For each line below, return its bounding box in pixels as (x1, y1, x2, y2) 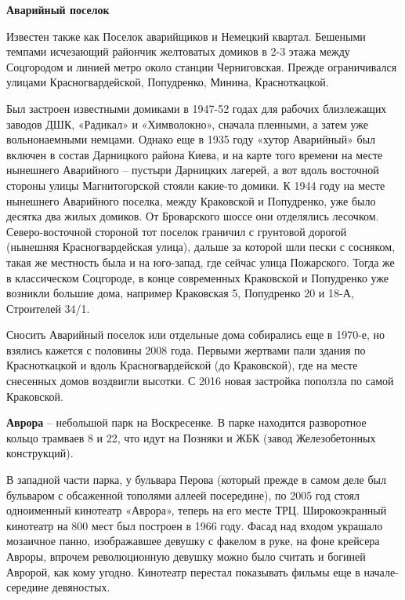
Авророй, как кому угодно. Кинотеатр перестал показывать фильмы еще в (6, 563, 360, 580)
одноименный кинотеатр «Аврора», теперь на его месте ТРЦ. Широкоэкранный (6, 502, 387, 518)
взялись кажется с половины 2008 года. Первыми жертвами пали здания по (6, 341, 366, 358)
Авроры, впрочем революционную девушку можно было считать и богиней (6, 548, 366, 564)
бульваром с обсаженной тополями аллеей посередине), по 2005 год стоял (6, 486, 360, 503)
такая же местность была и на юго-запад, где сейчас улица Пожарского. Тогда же (6, 253, 395, 270)
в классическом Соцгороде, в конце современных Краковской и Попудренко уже (6, 269, 389, 285)
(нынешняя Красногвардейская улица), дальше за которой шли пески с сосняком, (6, 238, 396, 255)
